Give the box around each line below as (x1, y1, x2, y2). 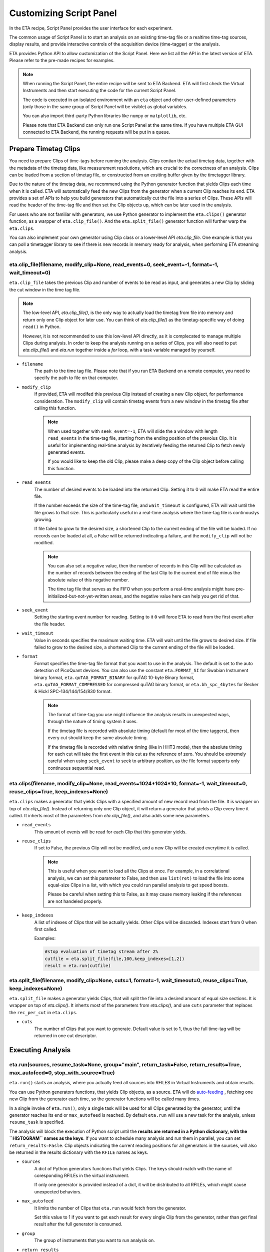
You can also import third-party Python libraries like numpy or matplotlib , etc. (22, 113, 187, 119)
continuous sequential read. (47, 765, 105, 771)
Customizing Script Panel (9, 8, 117, 19)
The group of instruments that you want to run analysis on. (34, 1237, 155, 1243)
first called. (34, 926, 57, 932)
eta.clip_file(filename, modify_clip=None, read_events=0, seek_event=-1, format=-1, (9, 261, 219, 268)
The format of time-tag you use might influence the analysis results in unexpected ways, (47, 712, 230, 718)
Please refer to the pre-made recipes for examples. (9, 58, 115, 64)
